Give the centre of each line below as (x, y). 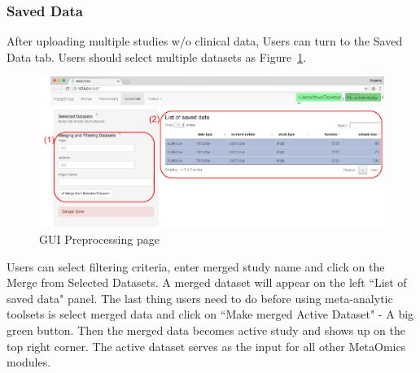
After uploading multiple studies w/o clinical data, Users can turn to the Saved (205, 41)
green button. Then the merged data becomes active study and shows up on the (206, 330)
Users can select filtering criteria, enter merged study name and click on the (196, 266)
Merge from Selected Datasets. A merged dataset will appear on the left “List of (207, 282)
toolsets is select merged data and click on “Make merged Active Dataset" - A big (210, 314)
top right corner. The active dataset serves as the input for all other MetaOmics (206, 346)
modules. (29, 362)
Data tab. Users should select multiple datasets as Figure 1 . (157, 56)
